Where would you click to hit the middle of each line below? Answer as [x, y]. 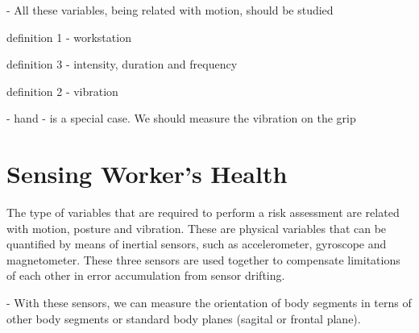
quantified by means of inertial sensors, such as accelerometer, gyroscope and [197, 244]
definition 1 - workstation [69, 37]
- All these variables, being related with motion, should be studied [170, 10]
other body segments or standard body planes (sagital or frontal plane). [184, 318]
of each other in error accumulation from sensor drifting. [146, 275]
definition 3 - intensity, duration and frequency [122, 64]
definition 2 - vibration [62, 91]
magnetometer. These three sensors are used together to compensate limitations [203, 259]
